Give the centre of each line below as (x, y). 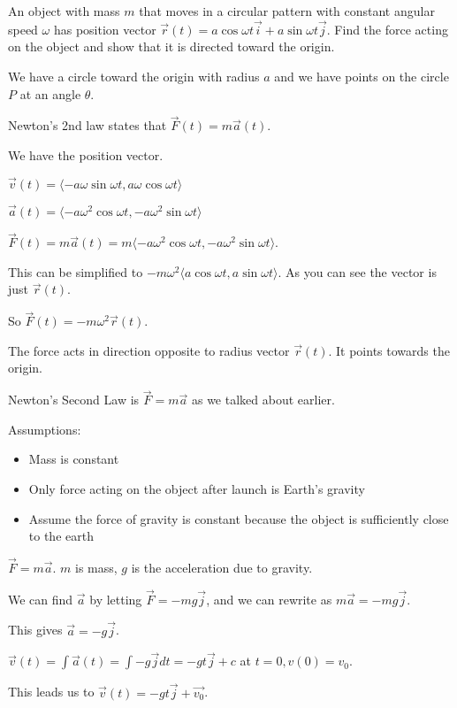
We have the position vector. (86, 155)
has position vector (105, 29)
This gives (35, 630)
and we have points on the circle (362, 76)
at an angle (50, 93)
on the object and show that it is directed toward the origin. (171, 46)
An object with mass (64, 11)
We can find (41, 599)
